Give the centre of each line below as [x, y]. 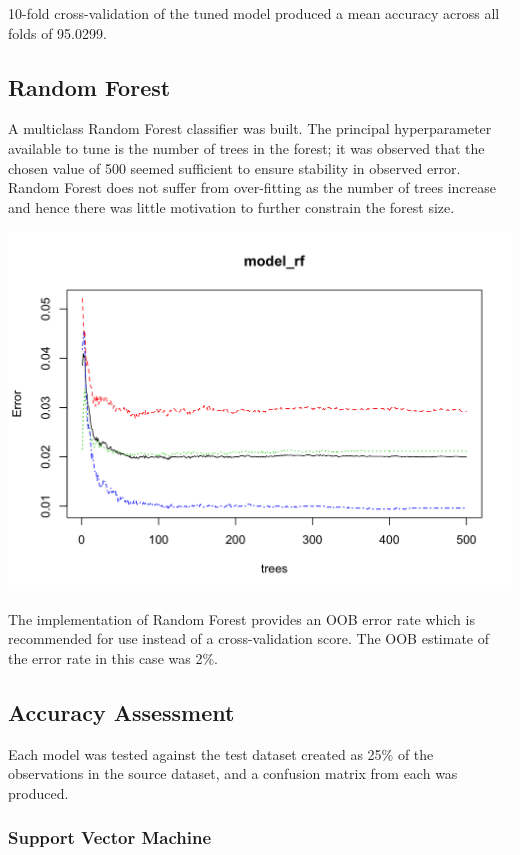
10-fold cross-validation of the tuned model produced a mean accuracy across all [254, 13]
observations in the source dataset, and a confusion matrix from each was [233, 773]
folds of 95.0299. [57, 32]
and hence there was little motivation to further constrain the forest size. [231, 206]
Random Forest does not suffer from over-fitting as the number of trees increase [252, 187]
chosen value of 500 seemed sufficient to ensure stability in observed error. [234, 167]
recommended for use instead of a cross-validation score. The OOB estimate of [249, 638]
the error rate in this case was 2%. [113, 657]
